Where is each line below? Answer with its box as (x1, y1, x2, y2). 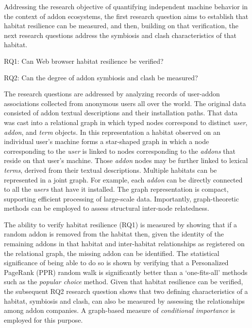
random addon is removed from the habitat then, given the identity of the (4, 229, 224, 239)
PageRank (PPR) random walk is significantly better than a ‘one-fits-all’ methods (4, 267, 248, 277)
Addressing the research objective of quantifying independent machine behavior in (4, 1, 248, 11)
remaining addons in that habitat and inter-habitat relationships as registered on (4, 238, 245, 249)
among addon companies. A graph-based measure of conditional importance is (4, 305, 235, 315)
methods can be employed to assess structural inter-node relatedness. (4, 203, 209, 213)
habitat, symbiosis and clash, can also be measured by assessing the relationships (4, 295, 245, 306)
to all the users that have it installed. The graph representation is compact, (4, 184, 229, 194)
